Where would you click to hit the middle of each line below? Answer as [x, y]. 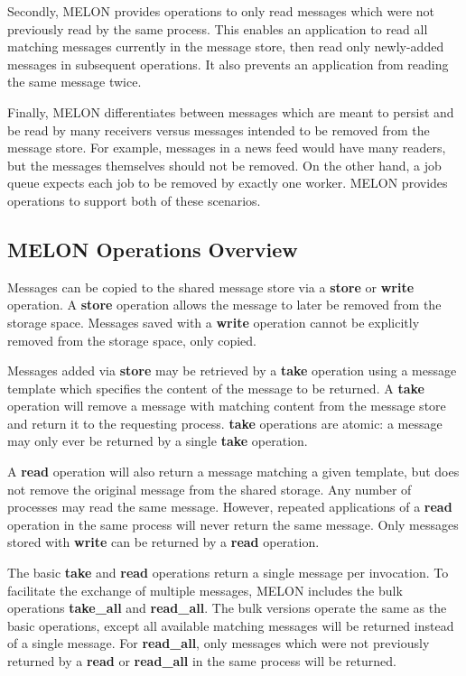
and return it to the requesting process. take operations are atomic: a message [225, 423]
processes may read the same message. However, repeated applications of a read [230, 507]
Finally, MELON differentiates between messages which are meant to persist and [231, 111]
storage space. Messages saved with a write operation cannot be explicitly [214, 322]
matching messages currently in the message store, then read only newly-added [226, 46]
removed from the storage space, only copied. [132, 340]
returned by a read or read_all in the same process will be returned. [202, 661]
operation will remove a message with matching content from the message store [227, 406]
